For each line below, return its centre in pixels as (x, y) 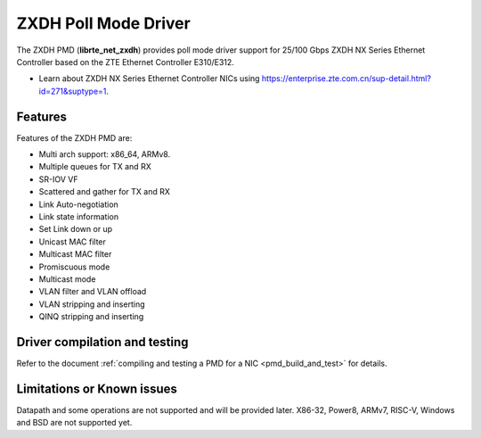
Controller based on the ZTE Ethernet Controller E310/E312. (126, 62)
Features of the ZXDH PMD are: (74, 137)
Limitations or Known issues (97, 388)
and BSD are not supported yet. (74, 423)
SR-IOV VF (58, 179)
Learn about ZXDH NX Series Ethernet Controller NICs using (149, 79)
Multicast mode (67, 279)
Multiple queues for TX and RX (95, 167)
